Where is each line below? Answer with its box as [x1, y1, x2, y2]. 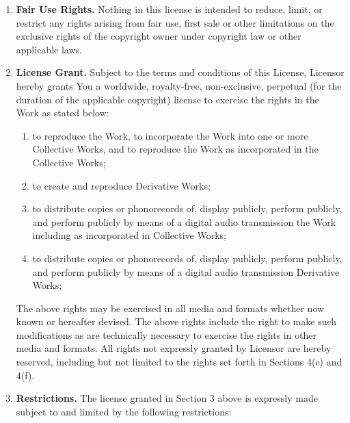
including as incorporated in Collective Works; [32, 228, 227, 242]
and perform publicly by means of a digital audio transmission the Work [32, 214, 336, 229]
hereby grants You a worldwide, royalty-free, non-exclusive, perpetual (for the [16, 78, 342, 92]
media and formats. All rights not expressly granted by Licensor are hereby [16, 341, 332, 355]
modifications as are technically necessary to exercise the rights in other [16, 327, 317, 342]
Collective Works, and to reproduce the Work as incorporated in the [32, 142, 319, 156]
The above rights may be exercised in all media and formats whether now [16, 300, 325, 315]
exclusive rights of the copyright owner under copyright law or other [16, 29, 301, 43]
